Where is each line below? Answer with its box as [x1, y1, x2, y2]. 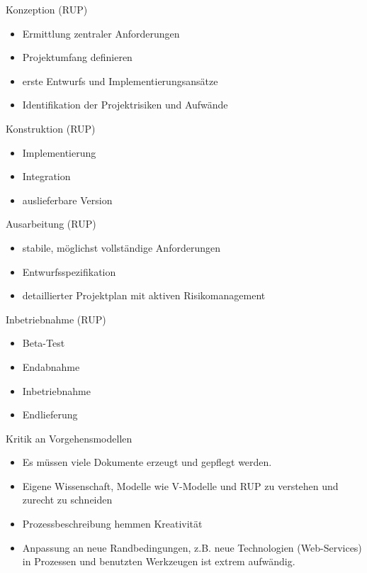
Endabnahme [22, 359, 80, 374]
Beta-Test [22, 335, 65, 350]
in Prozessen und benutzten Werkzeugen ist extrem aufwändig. [22, 554, 295, 569]
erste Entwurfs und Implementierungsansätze [22, 73, 218, 88]
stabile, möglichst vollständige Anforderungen [22, 240, 220, 255]
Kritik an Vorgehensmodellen [6, 430, 132, 445]
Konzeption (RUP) [6, 2, 88, 16]
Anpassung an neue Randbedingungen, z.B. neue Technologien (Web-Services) [22, 540, 362, 555]
